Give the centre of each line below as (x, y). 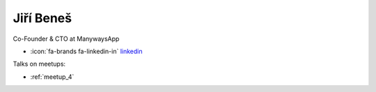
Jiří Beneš (42, 18)
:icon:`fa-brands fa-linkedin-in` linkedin (86, 51)
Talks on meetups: (39, 64)
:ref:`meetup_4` (52, 77)
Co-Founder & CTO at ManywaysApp (66, 39)
